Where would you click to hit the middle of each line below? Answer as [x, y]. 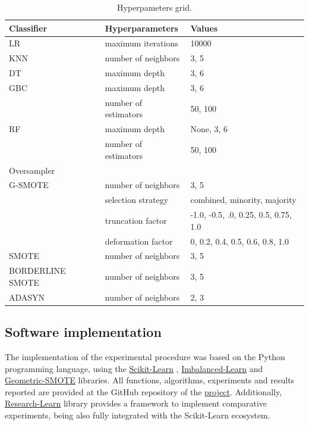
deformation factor [139, 241]
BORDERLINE [37, 271]
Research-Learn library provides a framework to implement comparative [136, 403]
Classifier [28, 28]
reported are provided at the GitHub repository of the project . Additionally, [144, 391]
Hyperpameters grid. [154, 7]
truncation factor [136, 220]
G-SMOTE [29, 185]
